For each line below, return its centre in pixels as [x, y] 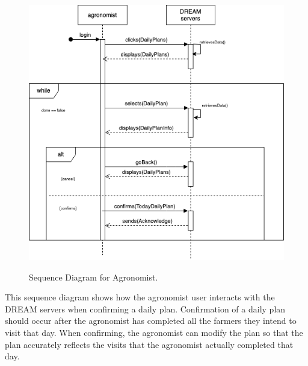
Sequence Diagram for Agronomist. [94, 277]
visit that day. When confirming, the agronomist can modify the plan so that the [154, 332]
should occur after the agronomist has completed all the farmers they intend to [151, 321]
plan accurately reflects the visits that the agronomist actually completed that [149, 344]
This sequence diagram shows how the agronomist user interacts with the [140, 297]
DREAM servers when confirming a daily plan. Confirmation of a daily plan [145, 309]
